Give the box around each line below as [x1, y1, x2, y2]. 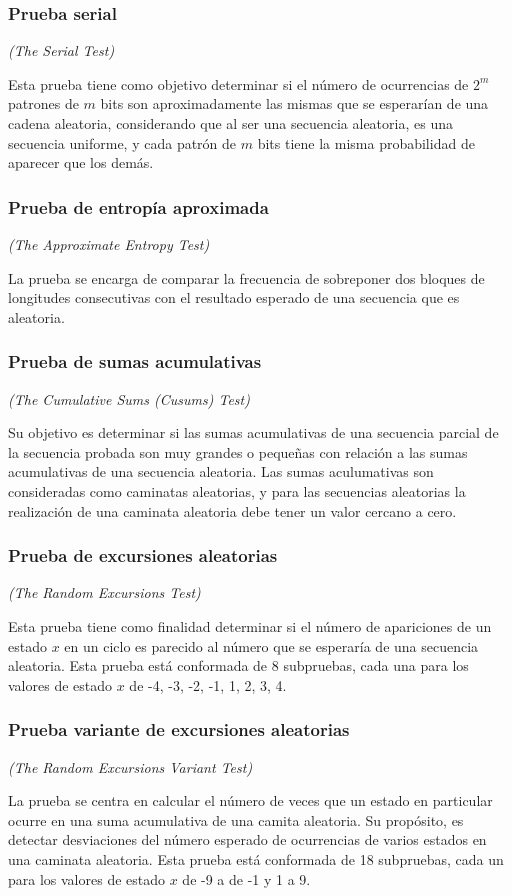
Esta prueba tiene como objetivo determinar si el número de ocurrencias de [8, 73, 469, 94]
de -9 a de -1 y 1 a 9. [182, 868, 311, 889]
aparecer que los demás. [8, 152, 154, 173]
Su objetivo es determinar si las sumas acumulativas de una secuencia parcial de [8, 422, 499, 443]
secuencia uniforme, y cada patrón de [8, 132, 237, 153]
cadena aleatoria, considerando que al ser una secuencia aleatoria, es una [8, 113, 453, 133]
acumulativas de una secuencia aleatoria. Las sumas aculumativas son [8, 461, 434, 482]
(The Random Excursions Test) [8, 582, 201, 603]
